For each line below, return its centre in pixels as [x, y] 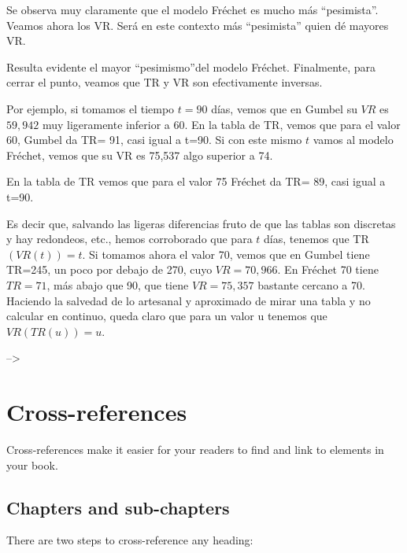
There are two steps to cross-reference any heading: [130, 540]
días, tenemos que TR [316, 239]
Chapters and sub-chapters [118, 507]
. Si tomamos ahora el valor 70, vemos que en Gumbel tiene [226, 254]
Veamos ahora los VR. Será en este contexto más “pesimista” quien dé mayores [198, 25]
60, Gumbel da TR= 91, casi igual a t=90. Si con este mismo [154, 140]
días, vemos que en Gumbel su [284, 108]
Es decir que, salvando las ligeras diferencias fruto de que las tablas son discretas [201, 223]
